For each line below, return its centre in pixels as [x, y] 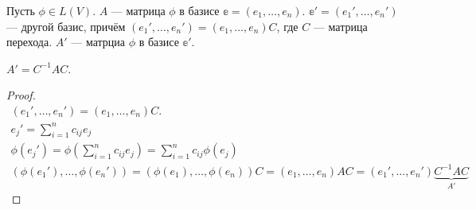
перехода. [29, 42]
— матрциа [98, 42]
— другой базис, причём [66, 26]
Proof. [21, 95]
